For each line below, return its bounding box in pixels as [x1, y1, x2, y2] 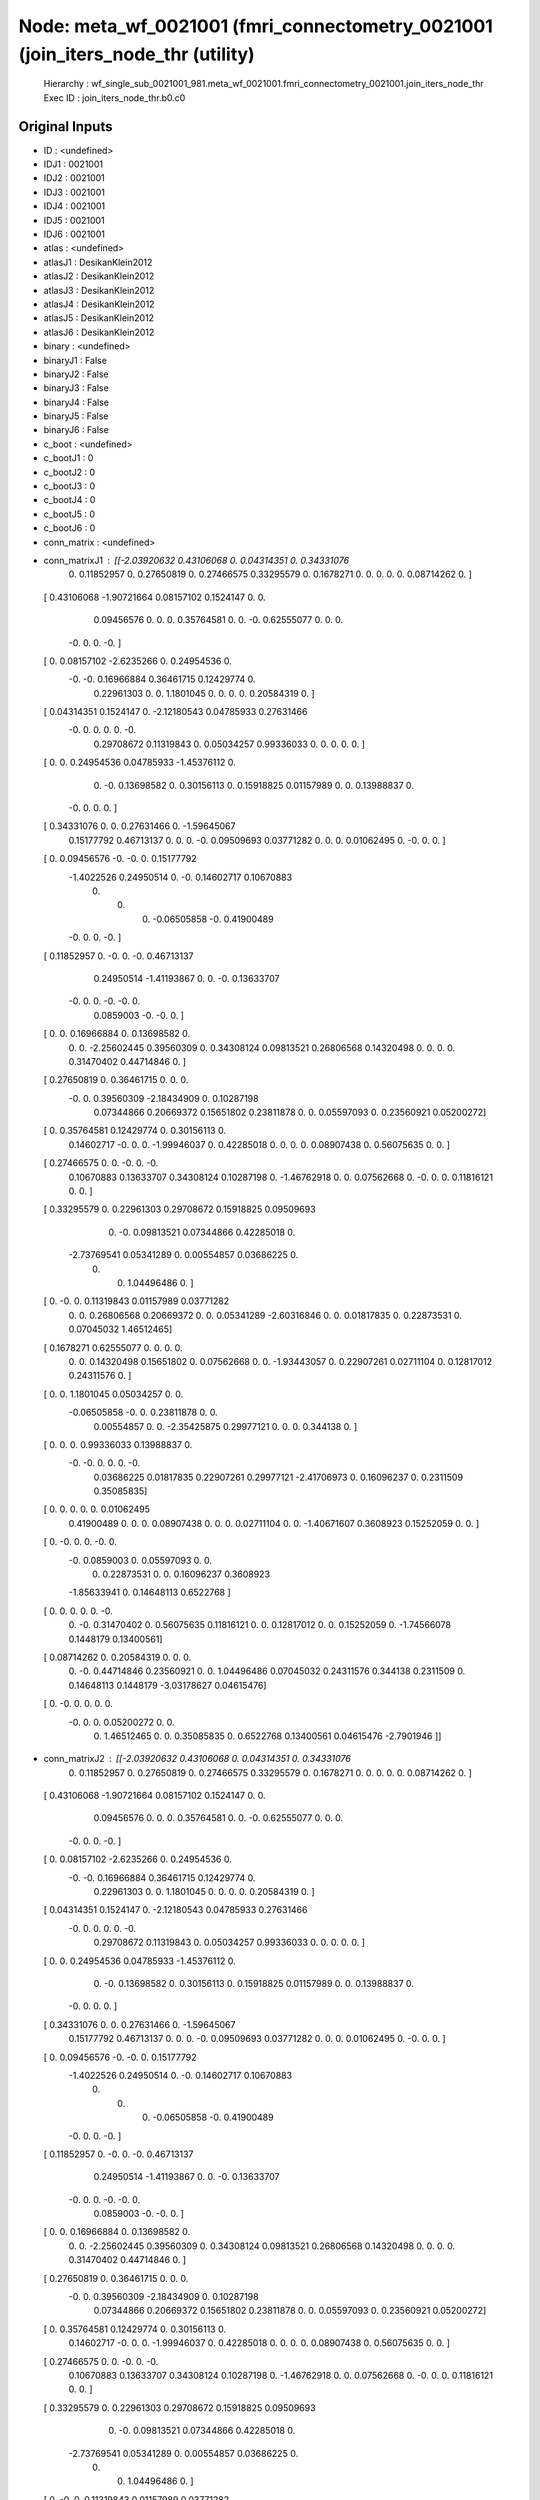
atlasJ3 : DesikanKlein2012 [43, 284, 155, 296]
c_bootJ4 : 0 [43, 494, 96, 506]
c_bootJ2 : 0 [43, 466, 96, 478]
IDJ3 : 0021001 [43, 186, 105, 198]
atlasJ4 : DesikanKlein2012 [43, 298, 155, 310]
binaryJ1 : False [43, 354, 107, 366]
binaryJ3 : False [43, 382, 109, 394]
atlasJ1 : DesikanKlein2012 [43, 256, 153, 268]
